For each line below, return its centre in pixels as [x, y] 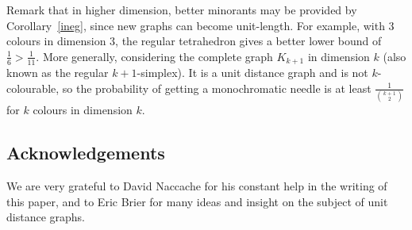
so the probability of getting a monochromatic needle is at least [217, 88]
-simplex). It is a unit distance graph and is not [252, 73]
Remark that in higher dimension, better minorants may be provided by [182, 10]
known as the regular [58, 73]
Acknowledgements [86, 153]
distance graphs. [46, 217]
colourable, [33, 88]
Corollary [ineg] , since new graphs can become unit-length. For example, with [196, 25]
